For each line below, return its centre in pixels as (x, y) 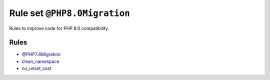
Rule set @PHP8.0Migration (69, 13)
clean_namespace (40, 61)
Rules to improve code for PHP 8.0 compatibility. (59, 28)
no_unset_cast (37, 68)
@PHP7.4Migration (41, 54)
